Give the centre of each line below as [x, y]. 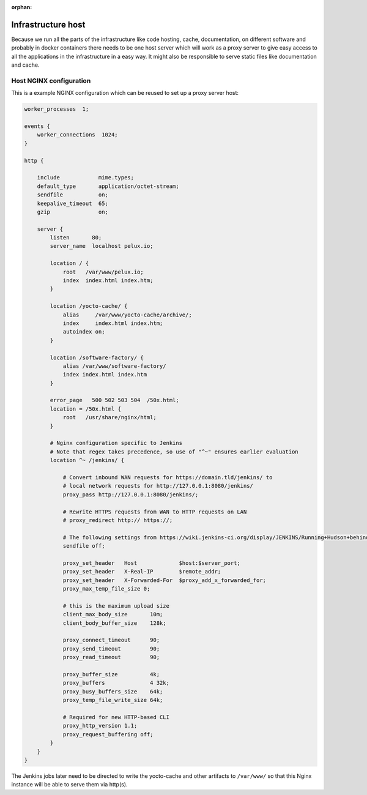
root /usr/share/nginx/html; [110, 417]
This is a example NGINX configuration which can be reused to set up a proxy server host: [125, 93]
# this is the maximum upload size [116, 606]
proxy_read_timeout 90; [111, 657]
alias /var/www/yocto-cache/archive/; [127, 315]
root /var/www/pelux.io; [103, 272]
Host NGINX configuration [51, 81]
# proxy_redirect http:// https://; [118, 520]
